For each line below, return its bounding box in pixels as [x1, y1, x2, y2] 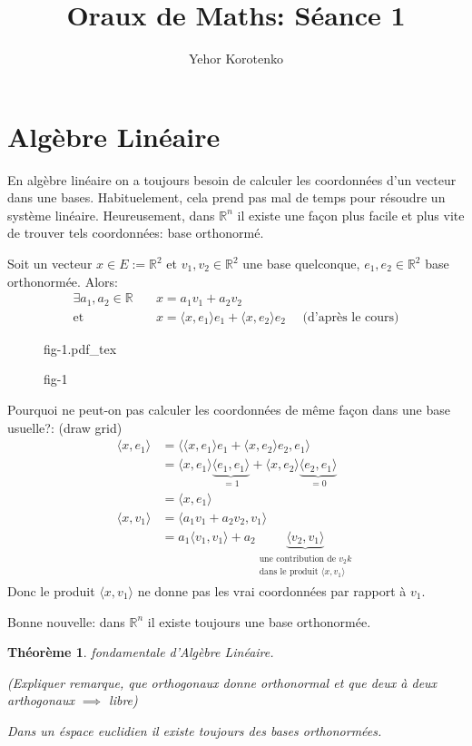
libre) [109, 691, 138, 710]
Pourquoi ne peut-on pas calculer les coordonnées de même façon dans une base [7, 399, 450, 418]
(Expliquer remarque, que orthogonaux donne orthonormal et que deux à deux [7, 672, 438, 692]
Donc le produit [7, 581, 95, 600]
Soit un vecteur [7, 254, 93, 273]
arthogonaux [7, 691, 74, 710]
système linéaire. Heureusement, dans [7, 205, 215, 224]
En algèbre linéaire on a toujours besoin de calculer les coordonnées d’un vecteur [7, 170, 457, 189]
